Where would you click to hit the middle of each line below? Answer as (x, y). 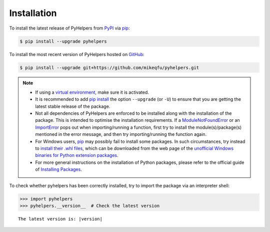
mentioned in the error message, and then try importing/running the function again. (121, 134)
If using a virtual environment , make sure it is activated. (92, 92)
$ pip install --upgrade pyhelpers (63, 41)
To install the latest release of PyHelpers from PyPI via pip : (69, 28)
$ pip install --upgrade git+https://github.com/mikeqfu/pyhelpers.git (109, 67)
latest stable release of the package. (73, 106)
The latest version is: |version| (60, 219)
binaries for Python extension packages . (77, 155)
